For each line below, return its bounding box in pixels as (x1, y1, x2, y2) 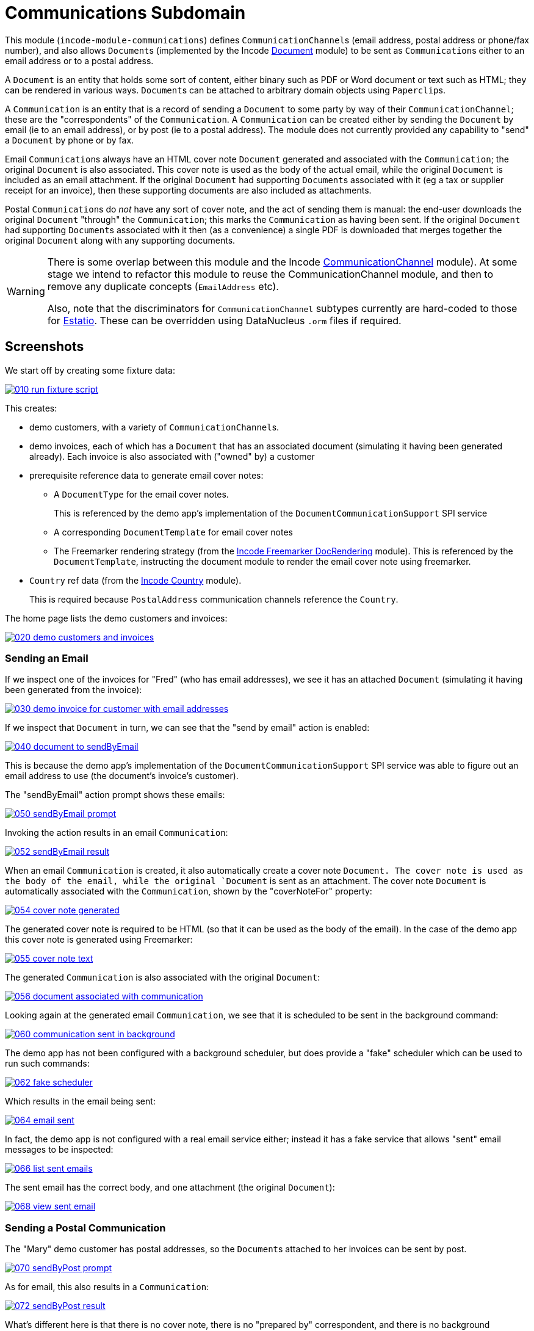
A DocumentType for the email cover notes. (54, 488, 229, 499)
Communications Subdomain (5, 2, 246, 23)
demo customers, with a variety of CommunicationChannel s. (29, 421, 280, 432)
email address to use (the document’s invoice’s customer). (5, 771, 239, 782)
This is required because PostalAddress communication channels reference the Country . (29, 593, 399, 604)
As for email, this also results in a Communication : (5, 1282, 209, 1293)
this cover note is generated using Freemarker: (5, 934, 193, 945)
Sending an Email (5, 651, 88, 664)
